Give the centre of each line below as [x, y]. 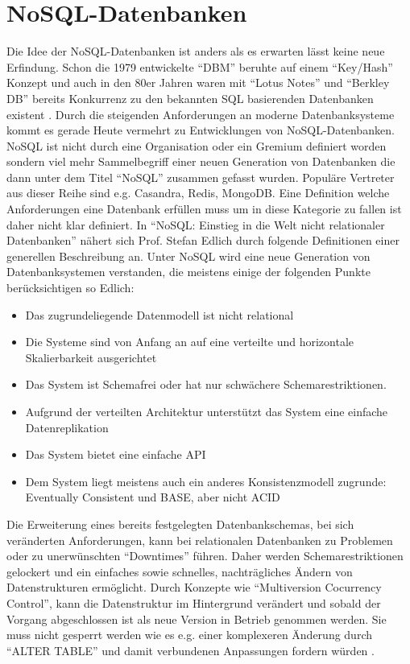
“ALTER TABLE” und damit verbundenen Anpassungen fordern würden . [191, 650]
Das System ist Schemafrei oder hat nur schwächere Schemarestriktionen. [206, 384]
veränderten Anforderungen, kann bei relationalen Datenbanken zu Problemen [200, 540]
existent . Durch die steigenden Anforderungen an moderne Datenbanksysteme [201, 114]
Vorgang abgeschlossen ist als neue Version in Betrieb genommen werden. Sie [197, 619]
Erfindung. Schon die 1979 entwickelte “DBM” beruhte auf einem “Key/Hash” [200, 66]
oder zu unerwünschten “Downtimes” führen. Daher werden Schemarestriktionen [205, 556]
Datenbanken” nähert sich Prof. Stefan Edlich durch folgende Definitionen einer [203, 240]
